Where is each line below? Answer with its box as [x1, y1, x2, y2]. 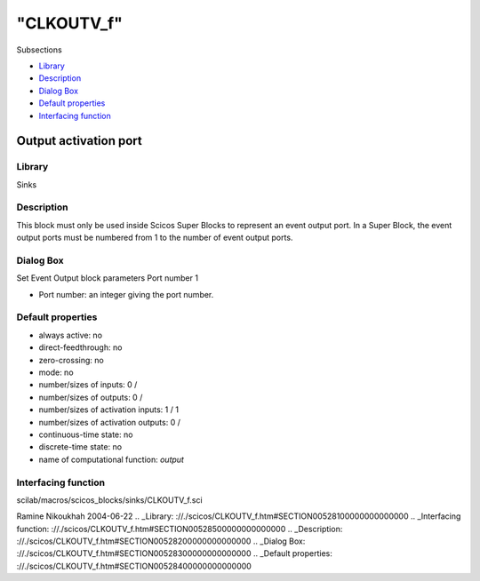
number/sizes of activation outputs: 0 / [38, 417, 181, 427]
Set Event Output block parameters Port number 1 [16, 273, 199, 283]
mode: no [38, 367, 75, 378]
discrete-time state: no [38, 442, 123, 452]
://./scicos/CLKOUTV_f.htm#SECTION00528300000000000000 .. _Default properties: [16, 548, 333, 559]
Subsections [16, 44, 62, 55]
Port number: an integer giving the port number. [38, 289, 214, 299]
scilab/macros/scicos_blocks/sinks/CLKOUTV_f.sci [16, 494, 204, 505]
